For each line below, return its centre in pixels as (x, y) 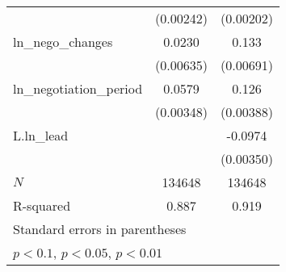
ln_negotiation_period (78, 88)
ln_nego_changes (63, 42)
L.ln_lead (41, 135)
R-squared (42, 205)
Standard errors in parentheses (100, 229)
